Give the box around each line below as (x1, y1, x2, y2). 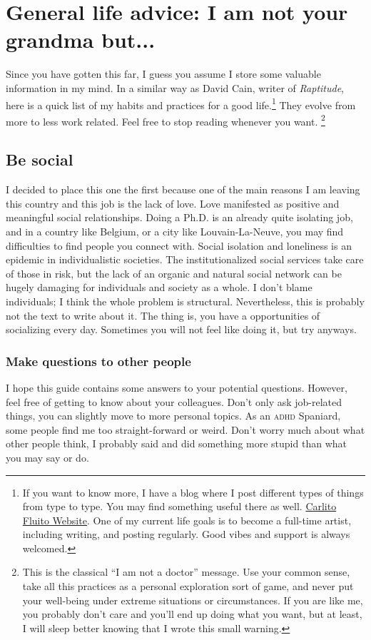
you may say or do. (6, 449, 89, 464)
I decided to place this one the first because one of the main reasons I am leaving (6, 182, 360, 197)
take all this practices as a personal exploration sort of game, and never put (22, 579, 354, 594)
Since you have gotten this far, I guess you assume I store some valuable (6, 66, 321, 81)
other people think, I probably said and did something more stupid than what (6, 436, 347, 451)
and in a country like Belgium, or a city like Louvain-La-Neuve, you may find (6, 223, 344, 238)
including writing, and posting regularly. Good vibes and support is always (22, 527, 350, 542)
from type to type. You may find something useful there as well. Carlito (22, 499, 337, 514)
